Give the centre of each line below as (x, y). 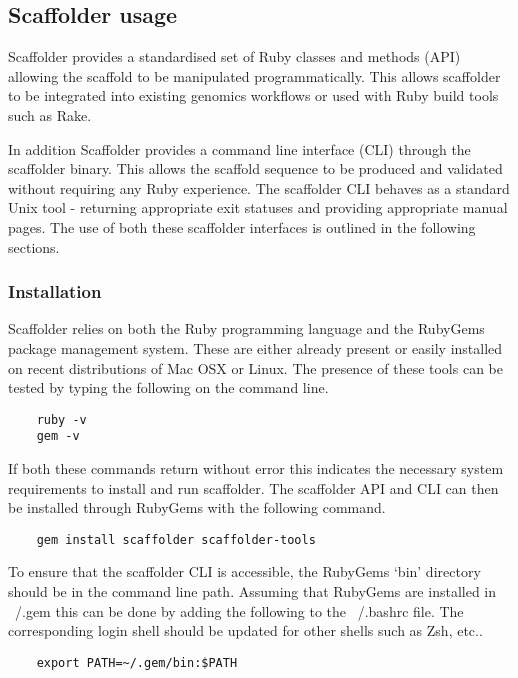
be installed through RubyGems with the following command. (197, 507)
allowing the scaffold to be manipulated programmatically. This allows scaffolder (254, 75)
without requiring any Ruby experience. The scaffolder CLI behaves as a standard (259, 187)
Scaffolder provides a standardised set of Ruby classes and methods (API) (234, 56)
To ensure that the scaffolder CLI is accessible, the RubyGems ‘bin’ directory (244, 571)
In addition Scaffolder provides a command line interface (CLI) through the (239, 148)
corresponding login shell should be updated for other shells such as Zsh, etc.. (245, 630)
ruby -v (61, 419)
